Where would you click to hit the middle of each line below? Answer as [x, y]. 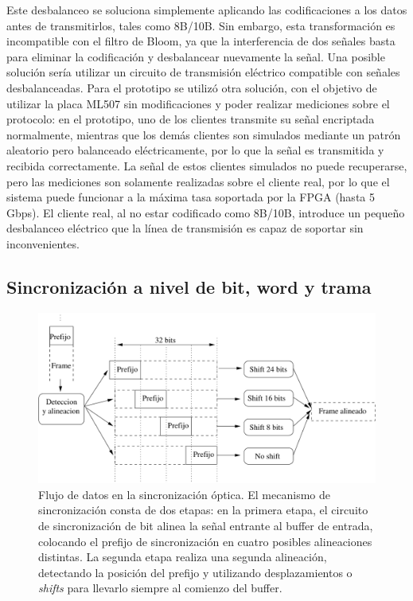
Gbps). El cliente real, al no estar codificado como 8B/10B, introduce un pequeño [206, 212]
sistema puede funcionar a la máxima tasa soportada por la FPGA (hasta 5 [191, 197]
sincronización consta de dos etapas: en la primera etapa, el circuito [203, 510]
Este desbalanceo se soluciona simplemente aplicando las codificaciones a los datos [207, 10]
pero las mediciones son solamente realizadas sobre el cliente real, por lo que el [198, 181]
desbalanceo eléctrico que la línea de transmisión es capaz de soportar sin [185, 228]
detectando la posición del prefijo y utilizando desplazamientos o [195, 572]
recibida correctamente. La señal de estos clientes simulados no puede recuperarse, [207, 165]
